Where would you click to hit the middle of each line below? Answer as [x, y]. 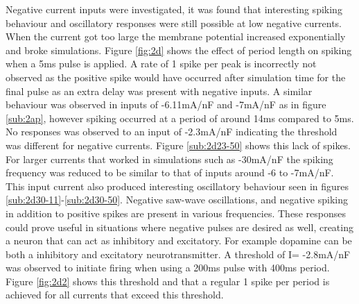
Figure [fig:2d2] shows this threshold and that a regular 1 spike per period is [168, 281]
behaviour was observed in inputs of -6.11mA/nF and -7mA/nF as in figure [166, 104]
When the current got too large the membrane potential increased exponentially [176, 36]
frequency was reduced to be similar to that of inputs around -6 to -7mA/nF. [170, 172]
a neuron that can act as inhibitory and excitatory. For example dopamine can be [179, 240]
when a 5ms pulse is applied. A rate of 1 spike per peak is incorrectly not [161, 64]
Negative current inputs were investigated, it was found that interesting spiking [174, 9]
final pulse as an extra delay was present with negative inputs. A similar [159, 91]
